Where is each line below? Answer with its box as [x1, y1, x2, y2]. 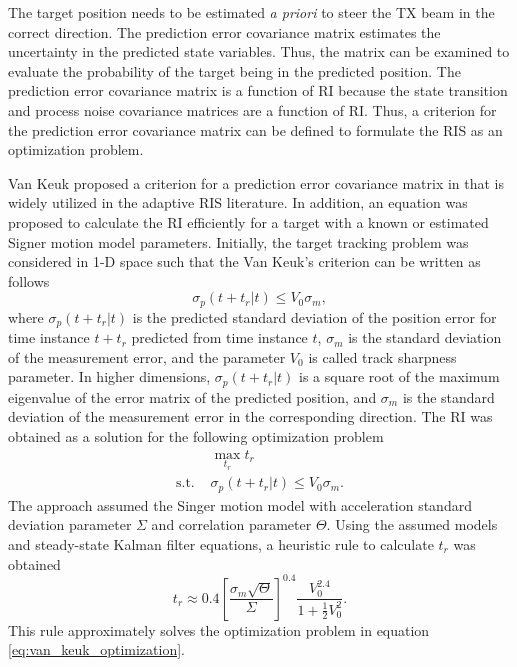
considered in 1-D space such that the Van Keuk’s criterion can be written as [8, 251, 481, 272]
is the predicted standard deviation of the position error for [132, 306, 497, 327]
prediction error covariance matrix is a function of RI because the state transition [8, 80, 508, 101]
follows [8, 270, 50, 291]
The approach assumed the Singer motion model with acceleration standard [8, 494, 472, 515]
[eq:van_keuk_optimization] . [8, 639, 185, 660]
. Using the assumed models [326, 514, 498, 535]
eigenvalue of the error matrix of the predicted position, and [8, 386, 377, 407]
